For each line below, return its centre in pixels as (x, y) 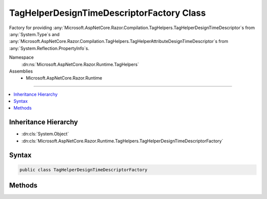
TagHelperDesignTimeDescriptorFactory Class (108, 13)
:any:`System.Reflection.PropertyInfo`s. (49, 48)
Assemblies (21, 71)
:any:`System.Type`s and (34, 34)
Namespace (22, 57)
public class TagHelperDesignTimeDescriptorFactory (84, 170)
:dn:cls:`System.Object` (45, 134)
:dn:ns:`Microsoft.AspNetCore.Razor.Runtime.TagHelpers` (80, 64)
